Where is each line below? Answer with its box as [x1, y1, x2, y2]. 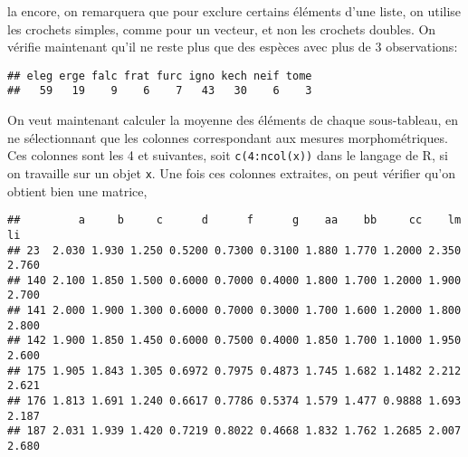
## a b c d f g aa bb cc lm [7, 214, 462, 227]
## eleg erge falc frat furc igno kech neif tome [7, 69, 312, 82]
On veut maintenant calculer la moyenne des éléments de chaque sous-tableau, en [7, 110, 459, 129]
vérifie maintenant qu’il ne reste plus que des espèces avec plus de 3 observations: [7, 37, 458, 56]
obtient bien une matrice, [7, 181, 148, 200]
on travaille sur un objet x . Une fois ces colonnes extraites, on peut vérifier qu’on [7, 163, 456, 182]
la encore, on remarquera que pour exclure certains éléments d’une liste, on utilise [7, 2, 462, 20]
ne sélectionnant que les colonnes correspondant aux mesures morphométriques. [7, 128, 448, 147]
